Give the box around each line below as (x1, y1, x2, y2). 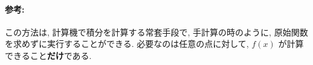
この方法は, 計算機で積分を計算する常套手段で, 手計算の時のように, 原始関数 (5, 25, 308, 38)
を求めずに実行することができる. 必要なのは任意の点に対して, (5, 37, 249, 50)
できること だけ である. (5, 49, 92, 61)
